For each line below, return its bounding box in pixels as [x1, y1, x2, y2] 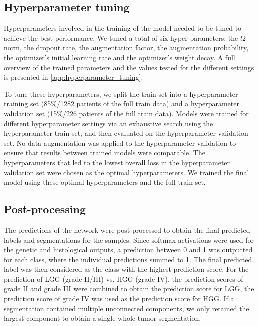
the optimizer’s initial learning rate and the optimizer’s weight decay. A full [4, 52, 235, 62]
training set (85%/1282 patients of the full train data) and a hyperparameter [4, 98, 239, 109]
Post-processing [4, 201, 86, 217]
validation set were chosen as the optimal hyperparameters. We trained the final [4, 167, 249, 177]
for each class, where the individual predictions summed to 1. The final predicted [4, 254, 252, 264]
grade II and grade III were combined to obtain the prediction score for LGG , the [4, 283, 254, 294]
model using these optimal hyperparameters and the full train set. [4, 177, 206, 187]
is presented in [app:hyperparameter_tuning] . [4, 72, 143, 82]
